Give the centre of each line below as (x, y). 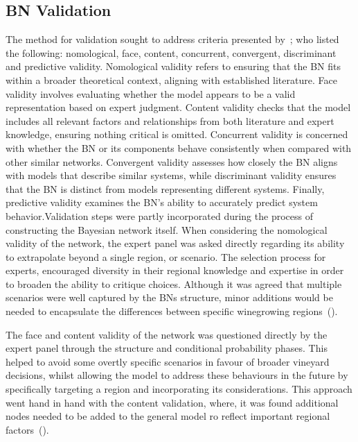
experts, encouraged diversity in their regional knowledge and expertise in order (175, 270)
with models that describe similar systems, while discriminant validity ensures (171, 175)
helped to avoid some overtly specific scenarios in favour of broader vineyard (168, 361)
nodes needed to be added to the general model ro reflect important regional (168, 416)
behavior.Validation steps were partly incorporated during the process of (159, 215)
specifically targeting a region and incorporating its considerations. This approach (179, 389)
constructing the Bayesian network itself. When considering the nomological (167, 229)
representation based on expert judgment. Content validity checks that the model (178, 107)
